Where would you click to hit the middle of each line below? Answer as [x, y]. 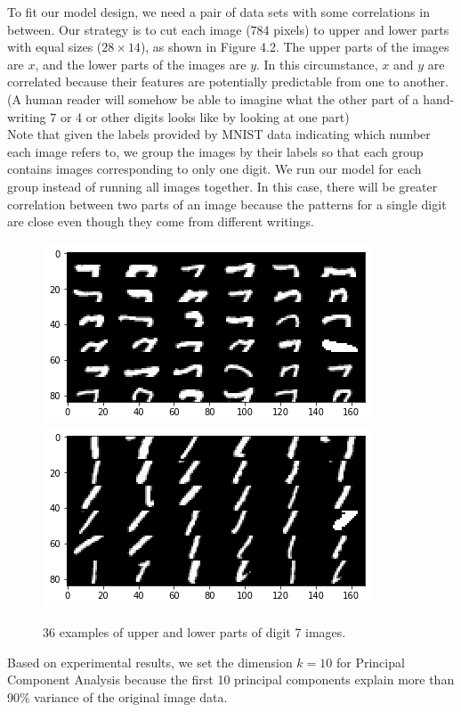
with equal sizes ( [55, 47]
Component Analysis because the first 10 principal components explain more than [231, 679]
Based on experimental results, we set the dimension [150, 662]
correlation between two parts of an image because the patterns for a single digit [227, 204]
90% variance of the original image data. [117, 696]
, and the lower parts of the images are [141, 64]
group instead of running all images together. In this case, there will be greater [222, 186]
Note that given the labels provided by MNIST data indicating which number [219, 134]
